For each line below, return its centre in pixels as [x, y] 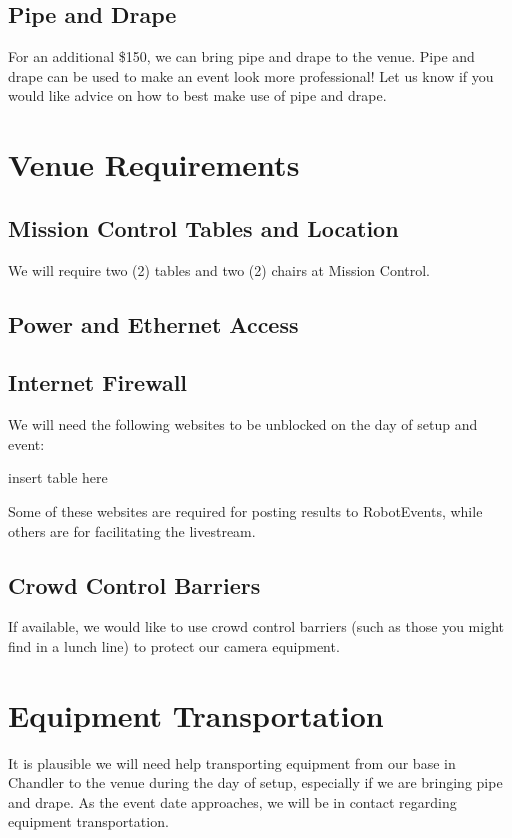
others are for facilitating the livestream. [132, 530]
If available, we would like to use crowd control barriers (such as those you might [256, 626]
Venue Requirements [154, 164]
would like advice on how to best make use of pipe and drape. [197, 95]
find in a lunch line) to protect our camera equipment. [174, 645]
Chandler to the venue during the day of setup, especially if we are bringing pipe [255, 782]
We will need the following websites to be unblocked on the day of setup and [243, 424]
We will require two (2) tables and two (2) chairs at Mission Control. [219, 269]
